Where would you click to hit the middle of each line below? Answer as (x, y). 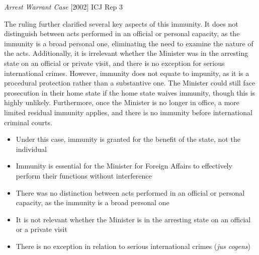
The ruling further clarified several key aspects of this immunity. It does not (121, 23)
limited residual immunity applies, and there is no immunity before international (128, 112)
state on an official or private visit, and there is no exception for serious (114, 63)
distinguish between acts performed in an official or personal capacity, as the (122, 33)
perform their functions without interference (84, 175)
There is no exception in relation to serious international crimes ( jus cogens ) (133, 246)
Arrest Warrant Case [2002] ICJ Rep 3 (63, 7)
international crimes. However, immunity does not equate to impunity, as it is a (127, 73)
